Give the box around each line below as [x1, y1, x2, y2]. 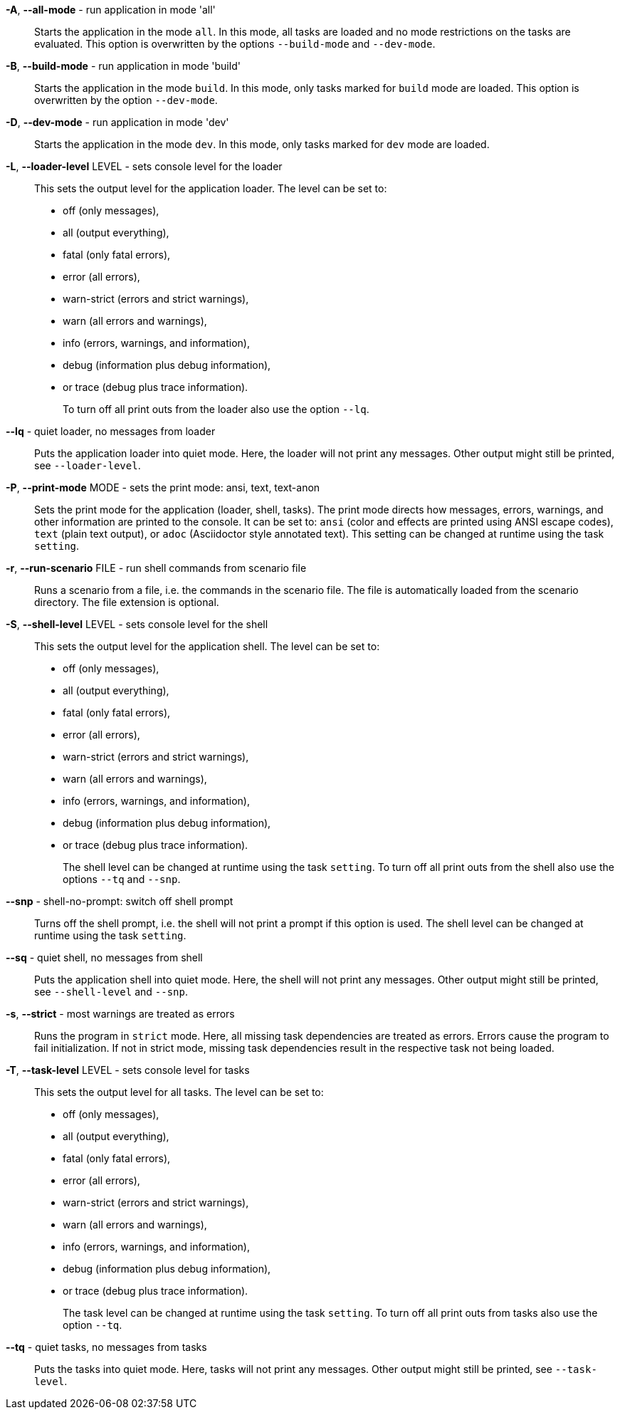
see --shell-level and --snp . [34, 986, 189, 998]
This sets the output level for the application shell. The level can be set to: [34, 640, 380, 652]
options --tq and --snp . [63, 873, 181, 885]
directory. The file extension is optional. [34, 596, 219, 608]
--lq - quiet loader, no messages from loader [6, 425, 216, 437]
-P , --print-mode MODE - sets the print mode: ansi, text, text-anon [6, 481, 320, 494]
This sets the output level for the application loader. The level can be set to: [34, 182, 387, 194]
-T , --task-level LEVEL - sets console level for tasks [6, 1064, 250, 1076]
